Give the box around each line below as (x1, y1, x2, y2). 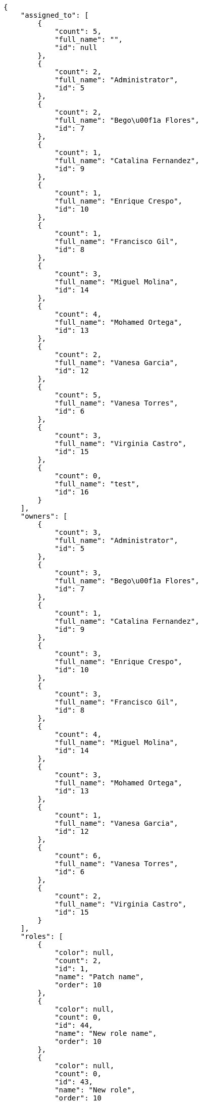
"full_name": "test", (55, 480, 140, 488)
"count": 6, (55, 851, 102, 860)
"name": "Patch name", (55, 973, 144, 981)
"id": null (55, 43, 97, 52)
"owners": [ (20, 512, 68, 520)
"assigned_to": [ (20, 11, 89, 19)
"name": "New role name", (55, 1029, 157, 1037)
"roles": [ (20, 932, 64, 940)
